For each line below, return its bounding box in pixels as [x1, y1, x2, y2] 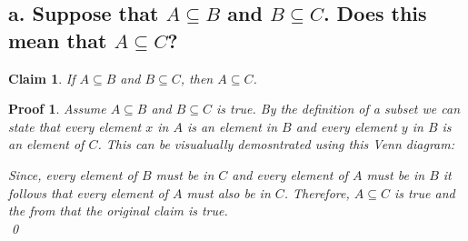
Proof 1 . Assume [8, 99, 106, 118]
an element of [8, 135, 85, 154]
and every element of [232, 165, 348, 184]
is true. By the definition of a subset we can [215, 99, 460, 118]
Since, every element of [8, 165, 137, 184]
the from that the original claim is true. [8, 201, 228, 220]
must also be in [186, 183, 271, 202]
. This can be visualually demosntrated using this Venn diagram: [97, 135, 455, 154]
